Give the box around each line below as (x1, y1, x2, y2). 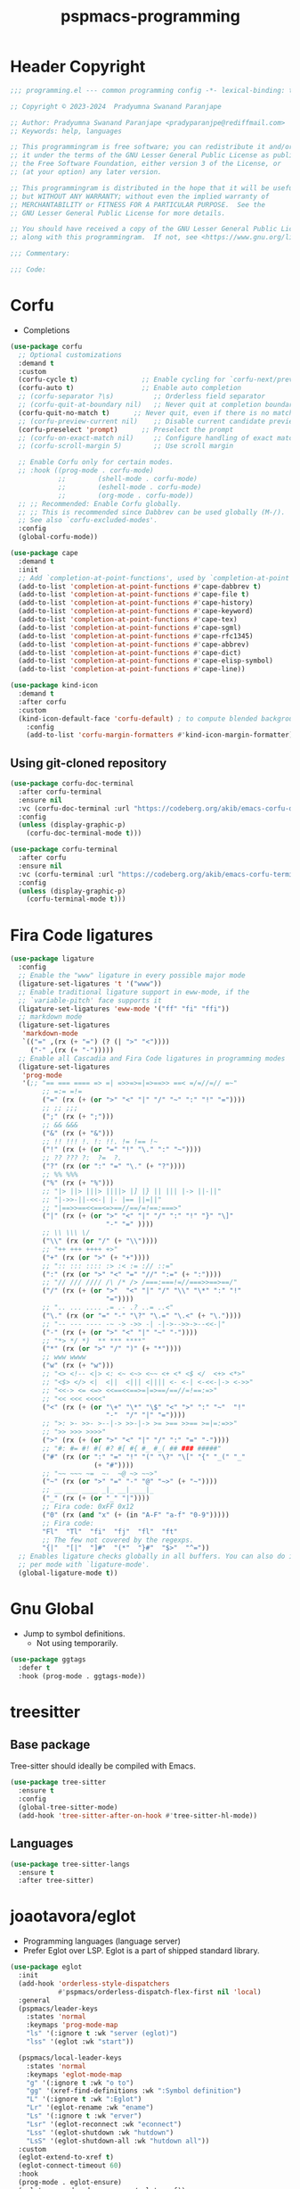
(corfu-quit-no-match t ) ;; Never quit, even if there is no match (18, 408, 294, 417)
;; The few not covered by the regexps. (42, 1536, 194, 1544)
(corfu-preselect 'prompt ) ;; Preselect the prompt (18, 425, 234, 434)
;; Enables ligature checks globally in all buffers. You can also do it (18, 1552, 297, 1561)
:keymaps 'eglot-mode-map (26, 2069, 123, 2079)
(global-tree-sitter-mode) (18, 1803, 118, 1812)
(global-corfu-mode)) (18, 533, 99, 542)
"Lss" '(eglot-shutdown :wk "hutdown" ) (26, 2127, 174, 2137)
